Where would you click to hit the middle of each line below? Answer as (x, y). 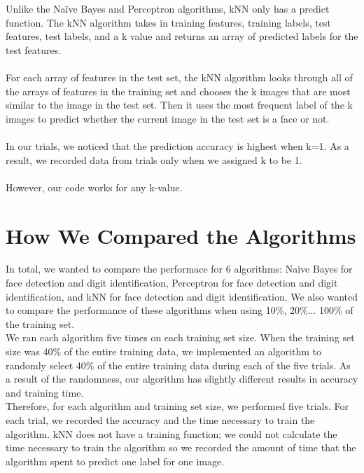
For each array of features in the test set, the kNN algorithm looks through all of (179, 77)
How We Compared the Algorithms (181, 235)
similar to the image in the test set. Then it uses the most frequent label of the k (179, 105)
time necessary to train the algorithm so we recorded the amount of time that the (181, 447)
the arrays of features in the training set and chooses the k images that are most (178, 91)
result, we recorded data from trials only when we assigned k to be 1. (154, 159)
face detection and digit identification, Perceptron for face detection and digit (172, 283)
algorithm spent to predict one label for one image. (115, 461)
